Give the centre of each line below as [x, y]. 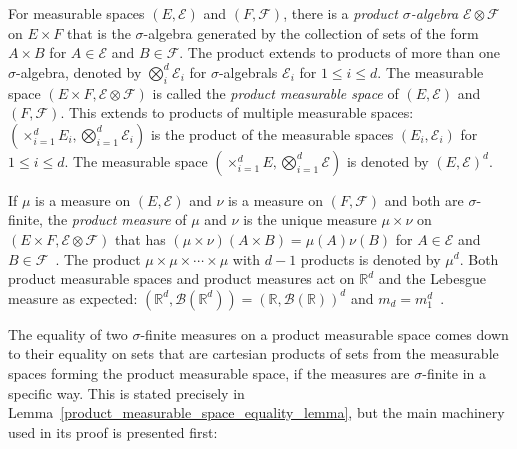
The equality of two [68, 333]
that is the [99, 32]
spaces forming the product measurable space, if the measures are [209, 372]
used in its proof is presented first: [113, 431]
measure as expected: [73, 297]
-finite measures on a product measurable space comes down [324, 333]
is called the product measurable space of [275, 92]
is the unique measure [310, 219]
